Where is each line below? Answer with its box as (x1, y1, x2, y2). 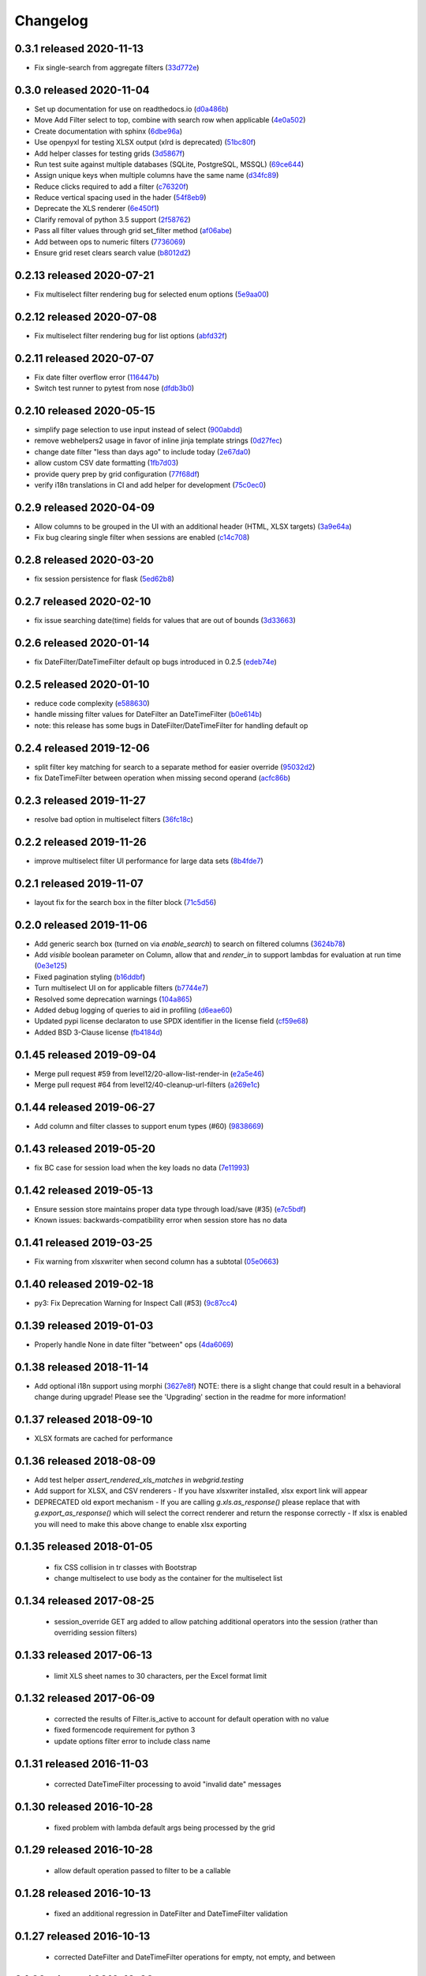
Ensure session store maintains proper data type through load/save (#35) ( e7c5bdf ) (34, 1204, 307, 1213)
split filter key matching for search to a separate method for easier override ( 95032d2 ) (34, 762, 316, 771)
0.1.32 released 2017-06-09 (14, 1691, 155, 1705)
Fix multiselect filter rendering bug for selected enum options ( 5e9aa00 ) (34, 289, 270, 299)
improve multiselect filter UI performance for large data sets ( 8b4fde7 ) (34, 856, 263, 865)
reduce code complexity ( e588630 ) (34, 698, 150, 707)
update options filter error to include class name (54, 1736, 211, 1746)
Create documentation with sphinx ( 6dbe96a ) (34, 126, 183, 136)
